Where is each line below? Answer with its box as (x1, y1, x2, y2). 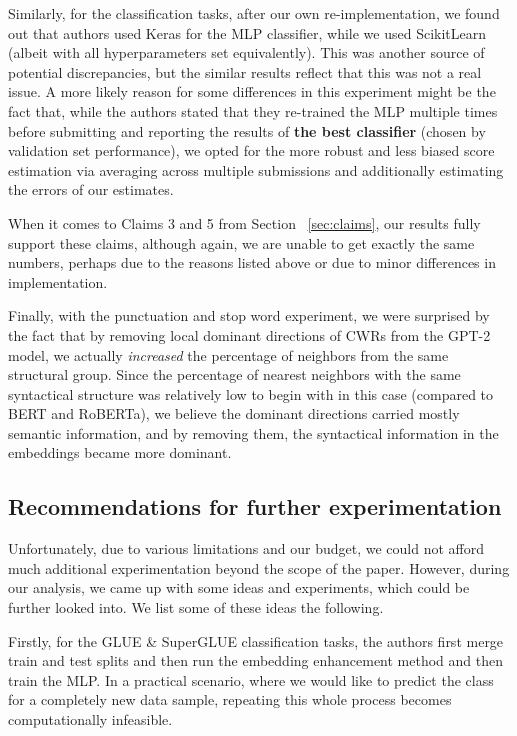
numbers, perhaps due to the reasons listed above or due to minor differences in (8, 252, 496, 273)
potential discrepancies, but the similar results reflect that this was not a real (8, 61, 482, 82)
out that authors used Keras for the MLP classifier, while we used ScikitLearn (8, 22, 487, 43)
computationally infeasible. (8, 709, 173, 730)
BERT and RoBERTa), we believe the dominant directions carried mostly (8, 403, 460, 424)
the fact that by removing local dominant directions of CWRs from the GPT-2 (8, 324, 491, 345)
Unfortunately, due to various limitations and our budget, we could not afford (8, 538, 484, 559)
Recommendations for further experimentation (8, 491, 502, 522)
